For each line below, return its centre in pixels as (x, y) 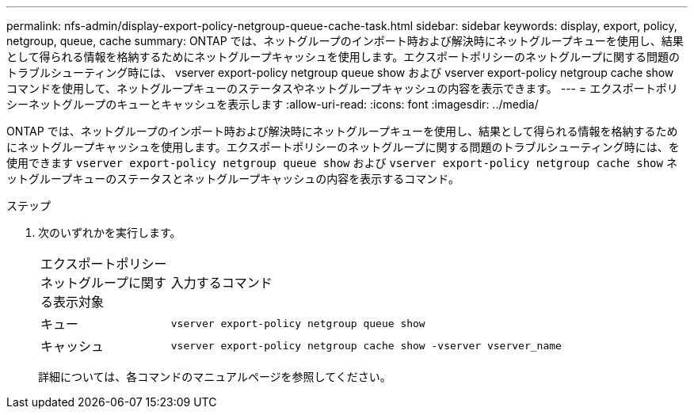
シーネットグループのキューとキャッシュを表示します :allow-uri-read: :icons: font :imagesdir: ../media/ (273, 104)
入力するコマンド (221, 283)
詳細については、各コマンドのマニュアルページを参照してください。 (215, 377)
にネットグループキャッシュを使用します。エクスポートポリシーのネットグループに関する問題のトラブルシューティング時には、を (343, 147)
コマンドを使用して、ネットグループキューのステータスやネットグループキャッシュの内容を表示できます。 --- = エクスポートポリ (342, 88)
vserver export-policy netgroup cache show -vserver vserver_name (366, 345)
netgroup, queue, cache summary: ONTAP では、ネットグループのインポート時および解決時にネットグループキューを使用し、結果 (345, 41)
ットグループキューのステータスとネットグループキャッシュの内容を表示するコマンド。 (233, 179)
